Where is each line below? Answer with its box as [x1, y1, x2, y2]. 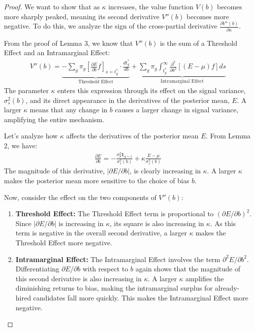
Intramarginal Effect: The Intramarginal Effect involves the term [15, 254, 221, 264]
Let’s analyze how [4, 131, 58, 141]
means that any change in [30, 104, 108, 115]
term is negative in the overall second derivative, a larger [15, 228, 187, 238]
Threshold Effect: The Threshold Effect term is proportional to [15, 208, 214, 219]
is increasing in [59, 218, 104, 228]
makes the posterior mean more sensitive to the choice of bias [4, 175, 190, 185]
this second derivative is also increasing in [15, 273, 142, 283]
